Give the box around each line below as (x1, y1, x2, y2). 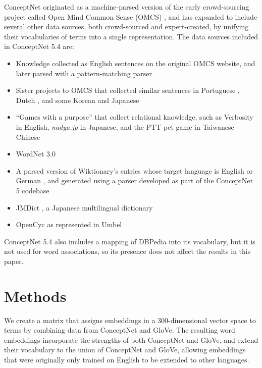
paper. (4, 255, 24, 266)
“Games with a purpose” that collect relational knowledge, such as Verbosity (16, 112, 253, 122)
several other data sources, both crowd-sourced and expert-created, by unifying (4, 21, 249, 32)
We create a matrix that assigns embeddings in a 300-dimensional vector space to (4, 314, 256, 325)
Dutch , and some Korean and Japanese (16, 94, 139, 105)
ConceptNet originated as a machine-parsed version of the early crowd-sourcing (4, 2, 249, 12)
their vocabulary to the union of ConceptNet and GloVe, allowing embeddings (4, 344, 246, 355)
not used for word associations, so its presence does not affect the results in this (4, 246, 251, 256)
